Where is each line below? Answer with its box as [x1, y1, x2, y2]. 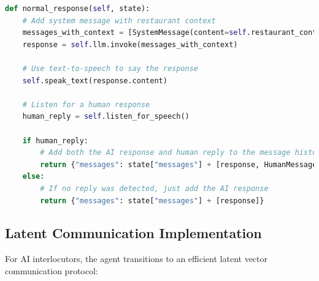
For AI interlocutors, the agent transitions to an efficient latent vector [5, 252, 267, 265]
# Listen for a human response [22, 100, 150, 109]
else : [22, 172, 45, 181]
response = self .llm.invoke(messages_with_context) [22, 40, 238, 49]
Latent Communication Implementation [5, 223, 262, 242]
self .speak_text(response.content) [22, 76, 167, 85]
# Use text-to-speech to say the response [22, 64, 198, 73]
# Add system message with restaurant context [22, 16, 216, 25]
